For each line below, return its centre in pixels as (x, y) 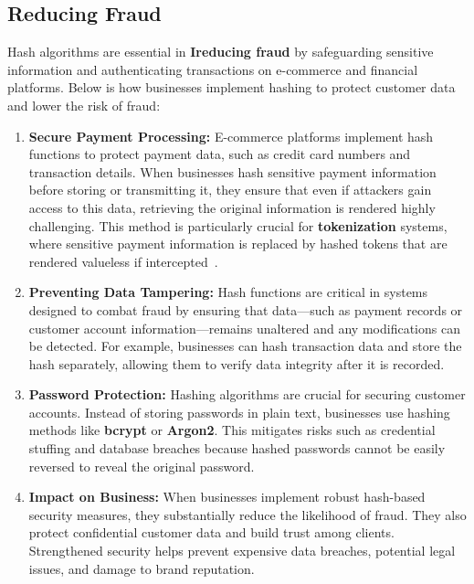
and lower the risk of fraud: (84, 105)
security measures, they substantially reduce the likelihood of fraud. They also (248, 514)
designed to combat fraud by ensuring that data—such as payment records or (246, 309)
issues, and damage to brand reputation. (142, 568)
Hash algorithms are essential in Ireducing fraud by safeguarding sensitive (221, 52)
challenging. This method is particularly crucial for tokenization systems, (238, 225)
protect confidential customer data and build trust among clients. (211, 532)
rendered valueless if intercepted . (123, 261)
